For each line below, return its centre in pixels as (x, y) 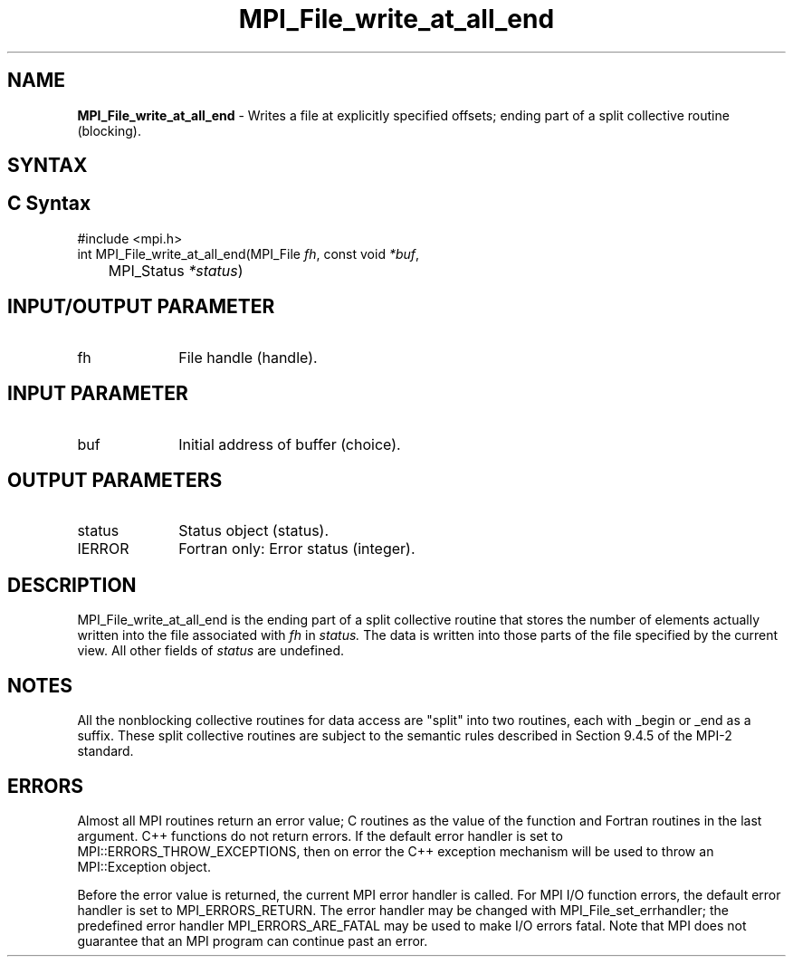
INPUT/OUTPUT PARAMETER (141, 307)
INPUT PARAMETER (98, 394)
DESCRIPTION (72, 585)
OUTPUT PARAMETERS (115, 480)
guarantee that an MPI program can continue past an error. (253, 940)
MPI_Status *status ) (176, 270)
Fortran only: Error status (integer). (297, 549)
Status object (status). (254, 531)
